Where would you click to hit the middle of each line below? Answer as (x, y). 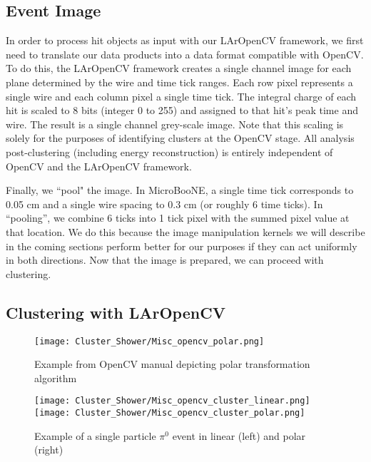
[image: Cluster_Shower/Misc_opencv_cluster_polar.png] (170, 413)
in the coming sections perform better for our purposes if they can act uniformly (182, 246)
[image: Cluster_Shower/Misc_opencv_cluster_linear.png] (172, 401)
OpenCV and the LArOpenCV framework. (99, 166)
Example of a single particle (95, 435)
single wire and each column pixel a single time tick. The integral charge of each (181, 96)
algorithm (56, 378)
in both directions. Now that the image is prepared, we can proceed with (165, 260)
